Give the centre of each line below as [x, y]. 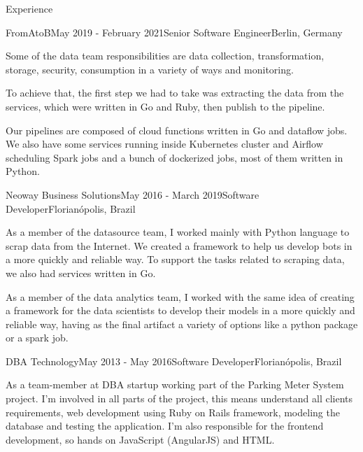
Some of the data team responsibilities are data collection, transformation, [165, 56]
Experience [29, 8]
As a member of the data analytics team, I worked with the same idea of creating [180, 296]
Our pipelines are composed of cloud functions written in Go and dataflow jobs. [177, 130]
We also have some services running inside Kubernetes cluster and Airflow [164, 144]
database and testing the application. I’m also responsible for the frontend [165, 426]
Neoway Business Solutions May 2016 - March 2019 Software [133, 194]
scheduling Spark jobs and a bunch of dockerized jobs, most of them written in [175, 157]
